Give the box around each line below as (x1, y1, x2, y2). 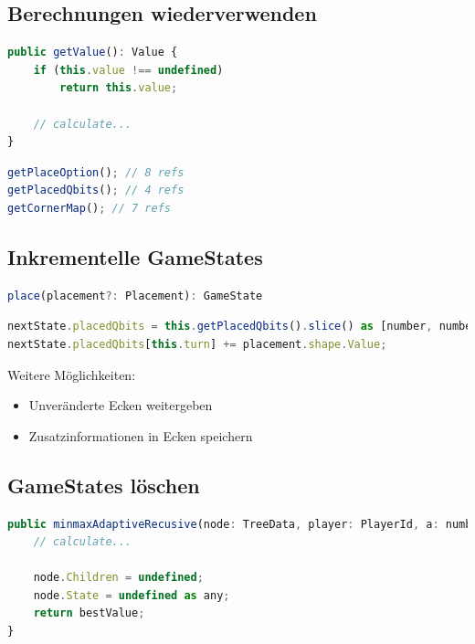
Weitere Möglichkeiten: (7, 364, 136, 384)
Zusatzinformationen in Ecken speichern (28, 426, 253, 445)
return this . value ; (59, 81, 178, 95)
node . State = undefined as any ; (33, 588, 230, 602)
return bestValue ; (33, 607, 145, 620)
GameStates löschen (7, 470, 200, 499)
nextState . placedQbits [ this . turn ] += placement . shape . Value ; (7, 337, 387, 351)
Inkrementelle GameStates (7, 242, 263, 270)
